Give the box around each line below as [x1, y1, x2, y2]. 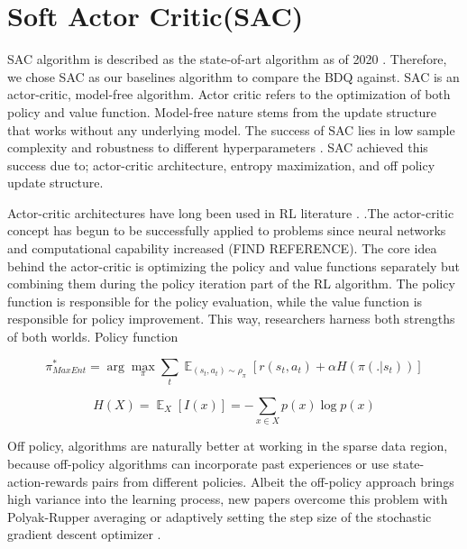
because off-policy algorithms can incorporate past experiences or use [7, 453, 389, 472]
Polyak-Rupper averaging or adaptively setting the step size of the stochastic [7, 507, 432, 526]
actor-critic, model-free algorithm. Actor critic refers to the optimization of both [7, 85, 451, 104]
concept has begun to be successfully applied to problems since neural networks [7, 221, 446, 240]
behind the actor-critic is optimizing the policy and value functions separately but [7, 256, 461, 275]
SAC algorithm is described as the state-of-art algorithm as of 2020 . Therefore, [7, 50, 447, 69]
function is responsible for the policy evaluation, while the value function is [7, 291, 423, 310]
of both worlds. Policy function [7, 327, 179, 346]
